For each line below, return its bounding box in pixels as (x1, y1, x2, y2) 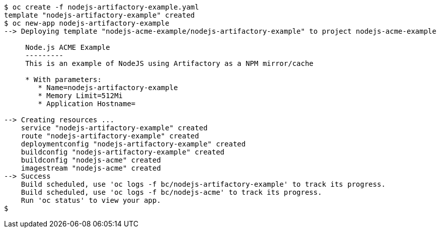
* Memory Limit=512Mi (38, 92, 123, 100)
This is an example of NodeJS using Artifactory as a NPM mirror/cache (25, 59, 314, 67)
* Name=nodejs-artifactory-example (38, 84, 178, 92)
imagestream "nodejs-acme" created (21, 164, 161, 172)
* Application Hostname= (38, 100, 136, 108)
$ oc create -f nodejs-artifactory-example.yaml (4, 3, 199, 11)
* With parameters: (25, 75, 102, 84)
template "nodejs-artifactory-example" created (4, 11, 195, 19)
